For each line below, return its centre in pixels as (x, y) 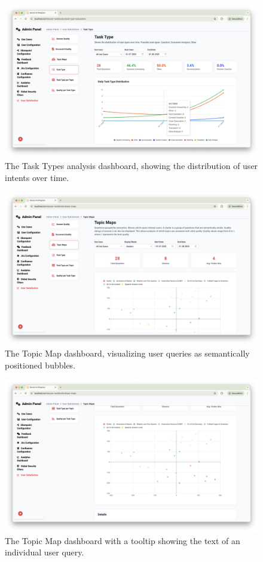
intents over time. (37, 178)
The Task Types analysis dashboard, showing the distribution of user (131, 166)
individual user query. (45, 552)
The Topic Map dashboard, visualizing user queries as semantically (127, 353)
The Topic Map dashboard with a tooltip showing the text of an (123, 540)
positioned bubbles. (40, 365)
